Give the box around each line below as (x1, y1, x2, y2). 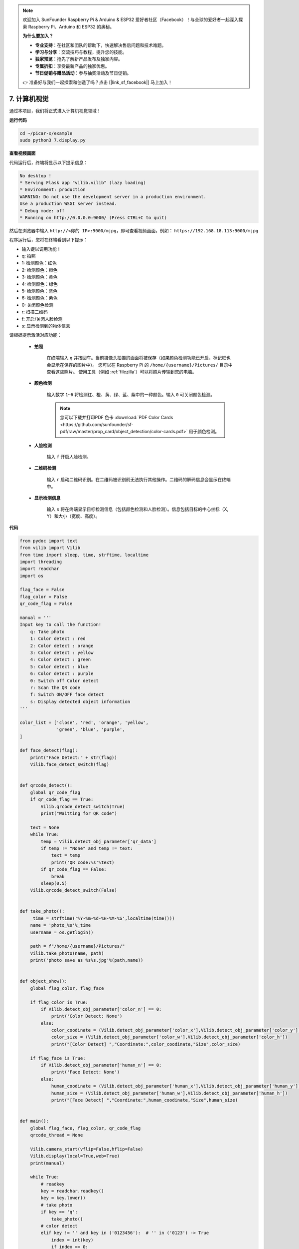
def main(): (19, 1118, 49, 1124)
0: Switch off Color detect (30, 677, 99, 683)
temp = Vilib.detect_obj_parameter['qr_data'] (40, 838, 156, 844)
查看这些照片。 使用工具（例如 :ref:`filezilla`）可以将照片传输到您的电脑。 (46, 369, 197, 375)
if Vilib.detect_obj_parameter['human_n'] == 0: (40, 1062, 162, 1068)
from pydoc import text (19, 538, 78, 544)
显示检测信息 (34, 495, 61, 501)
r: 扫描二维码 (21, 309, 48, 315)
